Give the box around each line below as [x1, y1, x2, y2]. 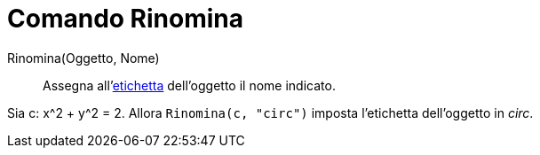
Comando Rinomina [7, 4, 243, 34]
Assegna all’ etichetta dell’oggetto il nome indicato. [43, 77, 336, 93]
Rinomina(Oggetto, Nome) [7, 50, 160, 66]
